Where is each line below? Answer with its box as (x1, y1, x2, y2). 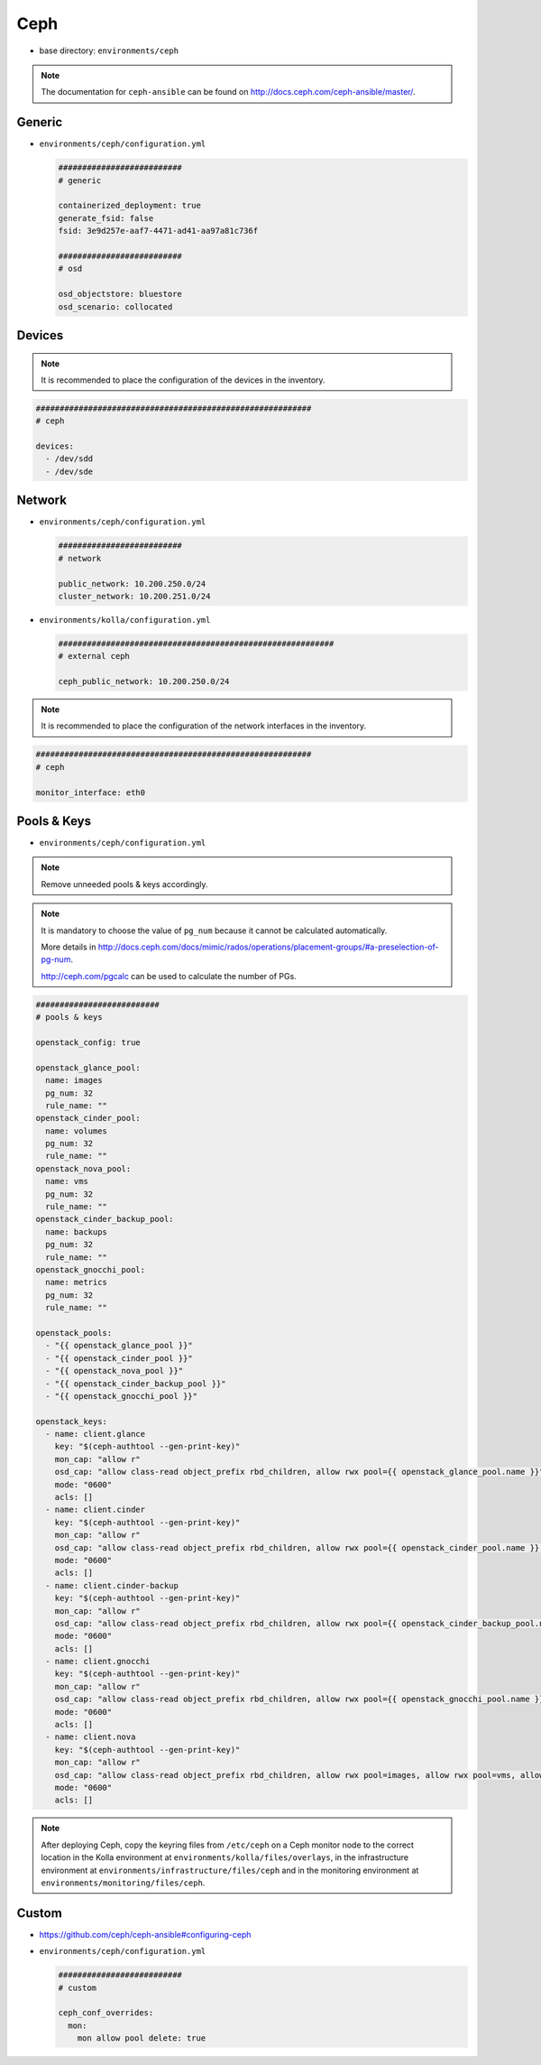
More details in (41, 941, 96, 952)
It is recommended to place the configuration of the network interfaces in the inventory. (41, 720, 367, 731)
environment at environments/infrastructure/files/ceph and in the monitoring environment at (41, 1865, 419, 1875)
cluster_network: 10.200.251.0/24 (58, 591, 211, 601)
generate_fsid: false (58, 213, 154, 223)
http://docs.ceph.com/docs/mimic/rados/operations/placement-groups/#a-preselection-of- (97, 941, 439, 952)
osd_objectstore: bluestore (58, 289, 182, 300)
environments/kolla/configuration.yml (39, 615, 211, 625)
